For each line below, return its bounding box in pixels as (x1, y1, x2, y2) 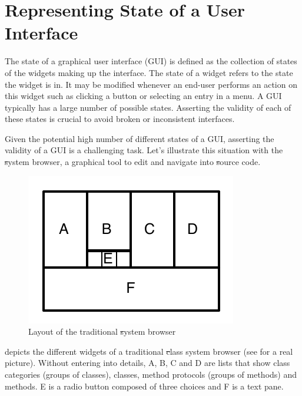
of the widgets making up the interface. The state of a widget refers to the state (5, 66, 293, 78)
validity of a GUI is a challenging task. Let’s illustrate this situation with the (5, 144, 283, 156)
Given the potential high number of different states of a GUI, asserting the (5, 132, 274, 144)
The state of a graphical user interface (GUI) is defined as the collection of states (5, 55, 297, 67)
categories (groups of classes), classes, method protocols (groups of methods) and (5, 368, 297, 381)
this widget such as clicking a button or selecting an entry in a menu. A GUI (5, 90, 282, 102)
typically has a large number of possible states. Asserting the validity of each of (5, 101, 291, 113)
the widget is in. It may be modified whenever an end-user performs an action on (5, 78, 297, 90)
